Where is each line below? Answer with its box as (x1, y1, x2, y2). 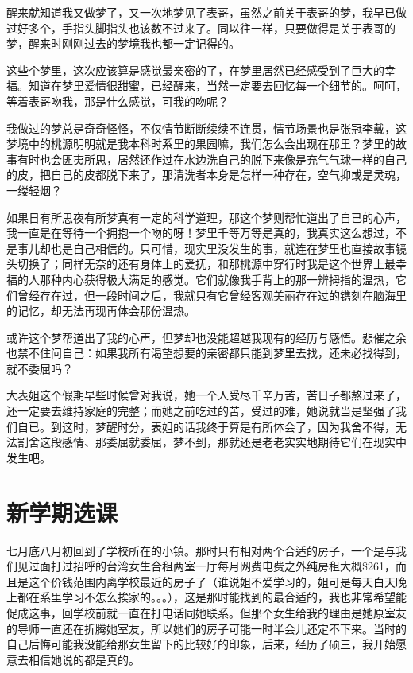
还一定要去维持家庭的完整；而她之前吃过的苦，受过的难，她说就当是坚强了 (6, 403, 396, 419)
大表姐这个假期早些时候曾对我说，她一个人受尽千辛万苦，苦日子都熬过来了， (6, 387, 407, 403)
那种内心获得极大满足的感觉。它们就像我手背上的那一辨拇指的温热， (39, 270, 396, 287)
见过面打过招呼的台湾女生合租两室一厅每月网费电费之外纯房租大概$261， (17, 558, 396, 574)
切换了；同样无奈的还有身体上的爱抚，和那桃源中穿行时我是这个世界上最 (17, 255, 396, 272)
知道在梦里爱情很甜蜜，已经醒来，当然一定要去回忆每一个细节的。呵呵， (28, 77, 407, 94)
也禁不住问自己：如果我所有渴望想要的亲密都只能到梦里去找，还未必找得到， (6, 344, 407, 361)
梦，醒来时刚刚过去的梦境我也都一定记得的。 (6, 35, 240, 52)
